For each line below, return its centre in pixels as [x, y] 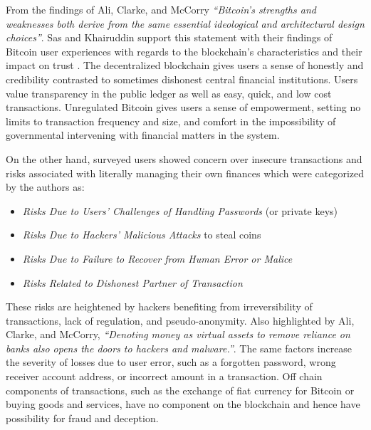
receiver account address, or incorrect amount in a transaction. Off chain [164, 376]
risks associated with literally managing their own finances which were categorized [185, 173]
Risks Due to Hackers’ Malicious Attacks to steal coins [142, 235]
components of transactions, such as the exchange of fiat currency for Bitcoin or [180, 390]
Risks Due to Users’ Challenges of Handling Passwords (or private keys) [180, 210]
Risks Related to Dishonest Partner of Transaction [132, 282]
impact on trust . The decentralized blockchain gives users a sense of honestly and [185, 65]
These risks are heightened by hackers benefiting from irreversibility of [159, 306]
